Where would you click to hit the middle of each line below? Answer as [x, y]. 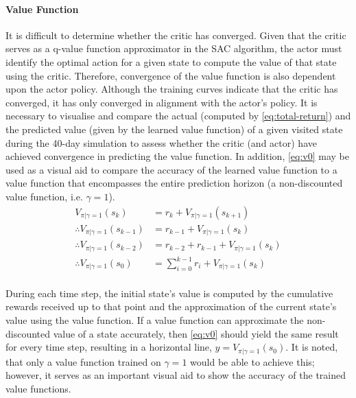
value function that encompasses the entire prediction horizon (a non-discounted [174, 183]
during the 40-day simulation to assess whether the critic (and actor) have [161, 142]
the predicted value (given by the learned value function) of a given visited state [174, 129]
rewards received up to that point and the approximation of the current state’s [171, 306]
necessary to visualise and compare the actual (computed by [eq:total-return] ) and [178, 116]
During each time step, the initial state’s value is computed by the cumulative [169, 293]
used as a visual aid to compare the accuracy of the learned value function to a [171, 169]
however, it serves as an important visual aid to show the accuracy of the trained [176, 375]
